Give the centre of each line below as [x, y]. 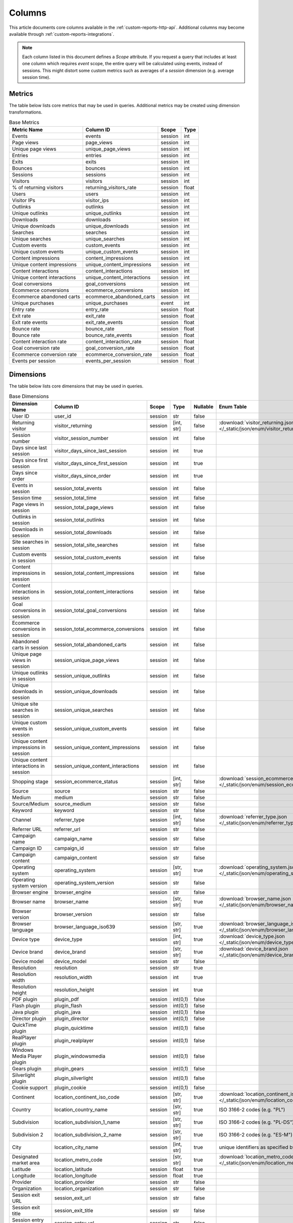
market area [26, 1163]
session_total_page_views [84, 507]
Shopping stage [30, 782]
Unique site [25, 704]
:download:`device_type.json [252, 936]
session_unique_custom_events [91, 729]
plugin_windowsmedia [80, 1056]
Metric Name [27, 130]
